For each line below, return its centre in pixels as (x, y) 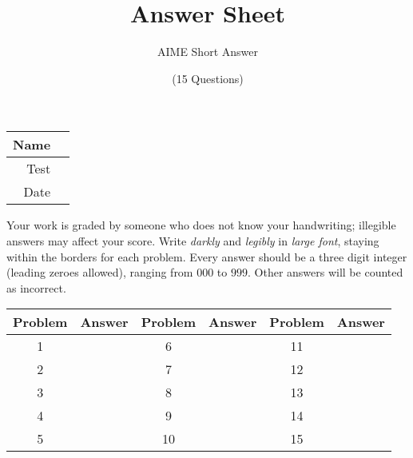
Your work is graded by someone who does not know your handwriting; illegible (201, 225)
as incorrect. (36, 287)
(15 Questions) (208, 78)
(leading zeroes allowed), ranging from (100, 272)
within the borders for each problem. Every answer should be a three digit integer (207, 256)
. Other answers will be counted (325, 272)
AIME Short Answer (208, 52)
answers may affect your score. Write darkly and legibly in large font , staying (193, 240)
